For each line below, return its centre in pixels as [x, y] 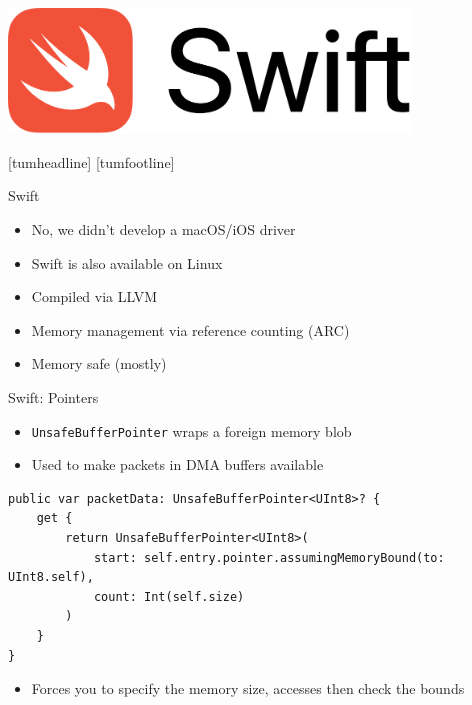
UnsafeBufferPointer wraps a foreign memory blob [191, 430]
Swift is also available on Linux [127, 262]
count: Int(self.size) [169, 596]
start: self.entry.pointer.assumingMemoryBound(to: [269, 557]
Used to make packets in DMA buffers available [177, 464]
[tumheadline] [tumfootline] [91, 161]
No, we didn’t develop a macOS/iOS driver [163, 228]
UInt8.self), [51, 577]
